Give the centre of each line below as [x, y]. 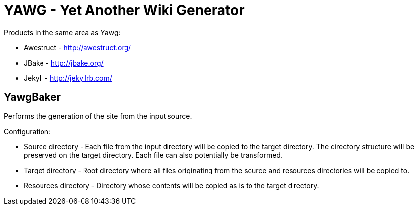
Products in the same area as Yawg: [62, 32]
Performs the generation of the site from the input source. [98, 116]
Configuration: [27, 131]
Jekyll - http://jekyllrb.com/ [68, 78]
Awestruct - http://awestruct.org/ [78, 47]
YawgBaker [33, 97]
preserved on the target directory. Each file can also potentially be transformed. [153, 155]
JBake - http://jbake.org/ [64, 63]
